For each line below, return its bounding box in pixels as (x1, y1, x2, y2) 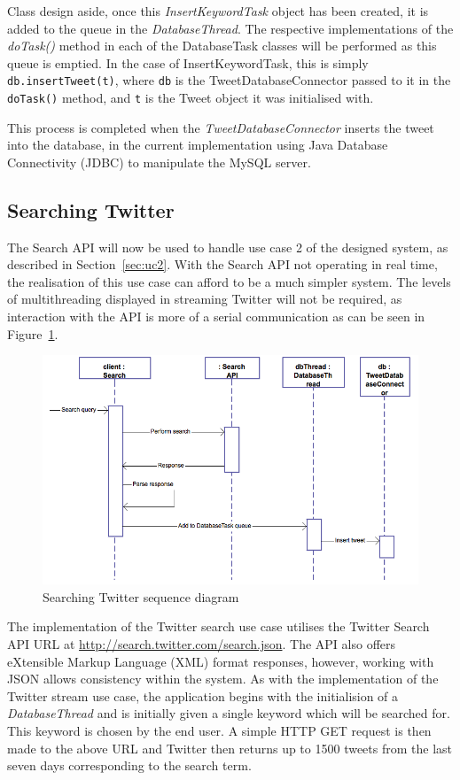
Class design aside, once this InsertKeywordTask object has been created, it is (7, 2, 429, 19)
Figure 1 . (7, 324, 58, 343)
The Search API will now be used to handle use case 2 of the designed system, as (7, 237, 448, 256)
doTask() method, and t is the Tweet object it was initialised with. (7, 89, 374, 107)
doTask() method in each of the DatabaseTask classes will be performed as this (7, 36, 437, 55)
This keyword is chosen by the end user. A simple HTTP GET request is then (7, 721, 432, 739)
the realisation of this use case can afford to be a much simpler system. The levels (7, 272, 451, 290)
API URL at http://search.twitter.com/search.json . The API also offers (7, 635, 396, 653)
